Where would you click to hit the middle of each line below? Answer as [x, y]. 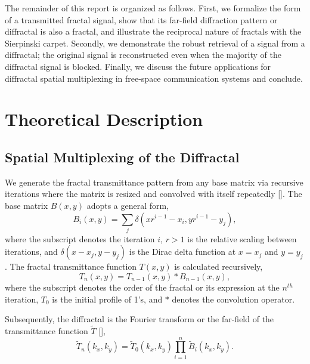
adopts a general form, [128, 205]
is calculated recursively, [218, 266]
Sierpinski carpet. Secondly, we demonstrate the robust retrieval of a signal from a [155, 43]
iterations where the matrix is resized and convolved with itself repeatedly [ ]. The [154, 194]
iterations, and [31, 252]
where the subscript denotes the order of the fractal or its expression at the [142, 287]
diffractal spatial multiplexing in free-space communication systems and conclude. [154, 78]
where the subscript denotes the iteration [80, 238]
